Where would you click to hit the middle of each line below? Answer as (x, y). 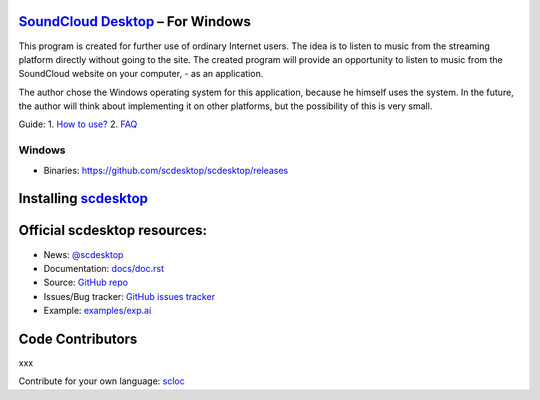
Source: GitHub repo (86, 282)
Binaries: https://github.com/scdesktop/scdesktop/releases (166, 170)
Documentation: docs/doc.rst (104, 268)
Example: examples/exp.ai (97, 311)
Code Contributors (78, 338)
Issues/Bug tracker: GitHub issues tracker (129, 296)
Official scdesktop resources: (113, 230)
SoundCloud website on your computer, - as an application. (141, 74)
